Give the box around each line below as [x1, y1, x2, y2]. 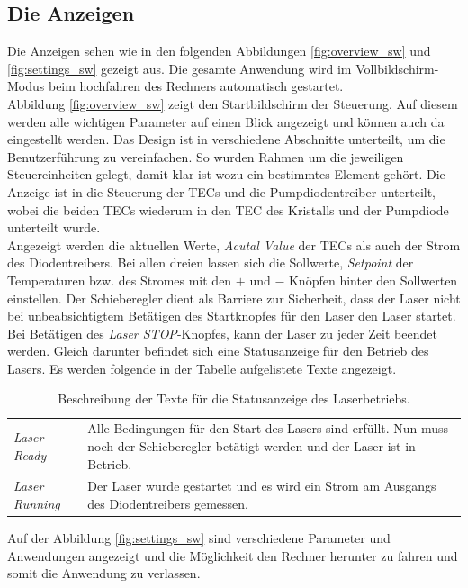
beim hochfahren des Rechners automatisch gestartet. [48, 77, 344, 95]
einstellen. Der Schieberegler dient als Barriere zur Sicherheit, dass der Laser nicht [7, 288, 461, 307]
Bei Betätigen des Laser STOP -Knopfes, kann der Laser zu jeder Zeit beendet [7, 323, 437, 342]
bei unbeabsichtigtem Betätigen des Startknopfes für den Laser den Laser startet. [7, 306, 456, 325]
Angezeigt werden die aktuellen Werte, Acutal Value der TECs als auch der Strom [7, 235, 461, 254]
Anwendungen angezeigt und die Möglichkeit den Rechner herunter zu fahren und [7, 546, 458, 565]
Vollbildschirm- [355, 59, 439, 77]
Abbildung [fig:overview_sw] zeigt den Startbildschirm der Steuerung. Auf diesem [7, 94, 458, 113]
